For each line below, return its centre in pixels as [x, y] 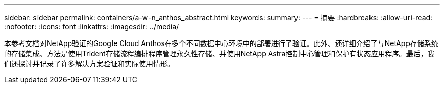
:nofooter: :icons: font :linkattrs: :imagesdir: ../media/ [92, 27]
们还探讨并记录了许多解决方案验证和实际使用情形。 [89, 63]
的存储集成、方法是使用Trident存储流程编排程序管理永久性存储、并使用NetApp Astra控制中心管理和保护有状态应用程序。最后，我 [219, 53]
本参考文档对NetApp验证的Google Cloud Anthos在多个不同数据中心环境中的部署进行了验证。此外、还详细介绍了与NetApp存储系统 [221, 43]
